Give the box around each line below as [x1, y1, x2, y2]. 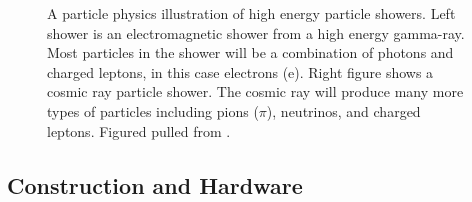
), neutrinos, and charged [266, 100, 421, 121]
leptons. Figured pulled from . [47, 120, 231, 141]
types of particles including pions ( [47, 100, 259, 121]
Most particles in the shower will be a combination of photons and [47, 42, 454, 63]
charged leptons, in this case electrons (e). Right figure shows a [47, 61, 434, 82]
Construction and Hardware [7, 169, 303, 200]
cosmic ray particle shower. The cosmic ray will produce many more [47, 81, 464, 102]
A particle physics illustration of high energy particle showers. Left [47, 3, 456, 23]
